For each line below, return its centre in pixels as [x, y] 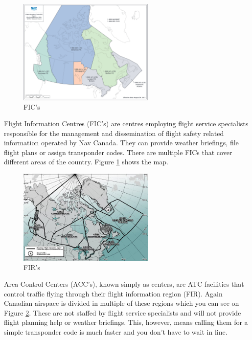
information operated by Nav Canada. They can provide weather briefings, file [121, 143]
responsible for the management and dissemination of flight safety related [114, 133]
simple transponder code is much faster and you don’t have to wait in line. [116, 332]
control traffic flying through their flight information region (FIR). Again [113, 293]
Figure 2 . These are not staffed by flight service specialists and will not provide [123, 312]
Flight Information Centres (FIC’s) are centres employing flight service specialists [126, 123]
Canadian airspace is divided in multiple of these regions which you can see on [122, 303]
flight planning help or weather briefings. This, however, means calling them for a [126, 322]
